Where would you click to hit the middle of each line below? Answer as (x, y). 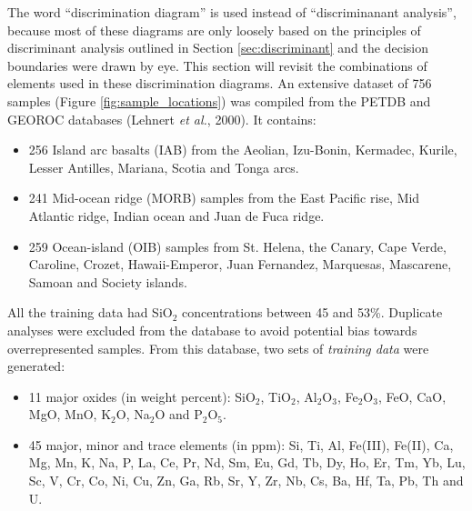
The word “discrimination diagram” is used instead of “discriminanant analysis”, (232, 12)
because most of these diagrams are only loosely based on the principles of (214, 30)
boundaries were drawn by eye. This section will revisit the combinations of (217, 65)
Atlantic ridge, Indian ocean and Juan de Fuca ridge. (176, 215)
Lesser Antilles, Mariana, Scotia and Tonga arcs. (164, 167)
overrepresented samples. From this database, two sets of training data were (218, 348)
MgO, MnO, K (70, 414)
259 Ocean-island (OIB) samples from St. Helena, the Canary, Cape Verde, (237, 246)
